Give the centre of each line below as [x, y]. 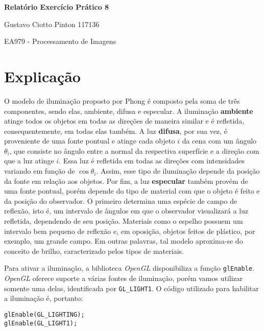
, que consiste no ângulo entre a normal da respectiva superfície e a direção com [134, 150]
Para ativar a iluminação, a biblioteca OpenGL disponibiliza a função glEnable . [129, 268]
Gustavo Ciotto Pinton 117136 [52, 24]
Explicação [42, 76]
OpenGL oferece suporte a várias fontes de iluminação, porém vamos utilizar [124, 278]
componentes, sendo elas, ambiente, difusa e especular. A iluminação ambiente [129, 111]
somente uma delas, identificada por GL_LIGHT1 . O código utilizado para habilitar [131, 288]
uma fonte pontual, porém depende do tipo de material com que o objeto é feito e [132, 191]
